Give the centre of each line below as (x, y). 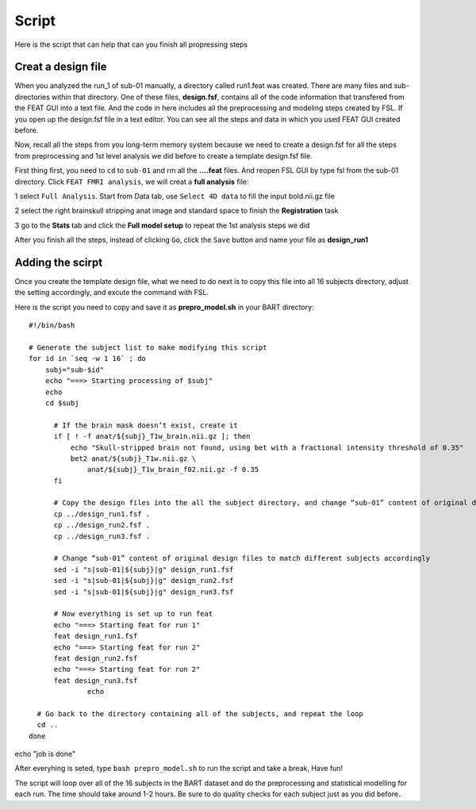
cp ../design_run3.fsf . (102, 536)
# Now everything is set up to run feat (133, 614)
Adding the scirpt (59, 262)
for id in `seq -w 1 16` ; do (88, 358)
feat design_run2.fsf (96, 658)
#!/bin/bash (52, 326)
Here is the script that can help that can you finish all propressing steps (131, 44)
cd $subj (62, 403)
